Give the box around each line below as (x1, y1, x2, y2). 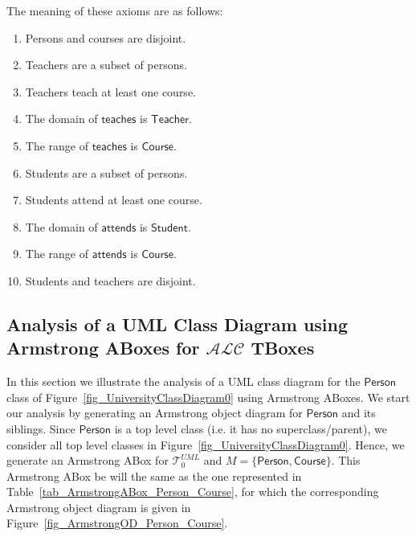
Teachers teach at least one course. (25, 83, 196, 100)
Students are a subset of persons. (25, 164, 188, 181)
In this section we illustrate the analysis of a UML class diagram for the (6, 373, 361, 390)
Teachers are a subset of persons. (25, 56, 187, 73)
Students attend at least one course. (25, 191, 202, 208)
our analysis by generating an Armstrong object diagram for (6, 404, 303, 421)
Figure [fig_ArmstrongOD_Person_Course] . (6, 514, 228, 531)
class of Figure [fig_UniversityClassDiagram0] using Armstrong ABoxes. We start (6, 388, 410, 405)
